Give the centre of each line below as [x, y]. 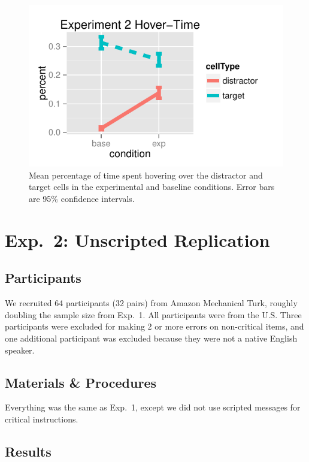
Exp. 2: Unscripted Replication [137, 239]
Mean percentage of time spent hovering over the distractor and [146, 175]
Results [28, 451]
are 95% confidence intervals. [82, 199]
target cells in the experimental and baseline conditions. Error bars [152, 187]
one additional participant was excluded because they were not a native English [151, 338]
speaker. [20, 350]
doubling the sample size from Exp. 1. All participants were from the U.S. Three [153, 314]
